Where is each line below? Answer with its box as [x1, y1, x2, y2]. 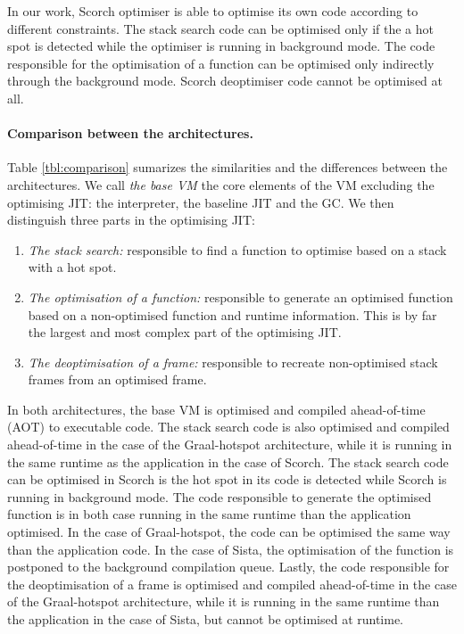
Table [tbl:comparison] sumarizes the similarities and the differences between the [7, 158, 448, 177]
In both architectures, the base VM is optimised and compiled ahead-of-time [7, 399, 426, 418]
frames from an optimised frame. [28, 370, 207, 389]
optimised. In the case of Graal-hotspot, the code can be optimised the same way [7, 523, 451, 541]
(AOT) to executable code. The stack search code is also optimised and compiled [7, 417, 450, 436]
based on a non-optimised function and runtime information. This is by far [28, 305, 437, 324]
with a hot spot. [28, 258, 117, 276]
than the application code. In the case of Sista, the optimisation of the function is [7, 539, 454, 558]
